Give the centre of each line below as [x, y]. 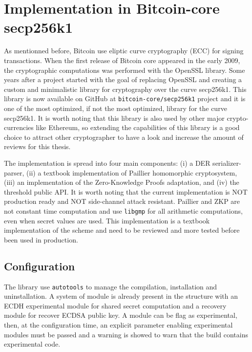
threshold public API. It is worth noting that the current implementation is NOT [126, 191]
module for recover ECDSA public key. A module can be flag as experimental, [121, 315]
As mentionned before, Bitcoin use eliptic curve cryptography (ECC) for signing [124, 51]
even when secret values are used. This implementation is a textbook [107, 220]
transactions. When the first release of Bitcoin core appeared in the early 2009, [122, 60]
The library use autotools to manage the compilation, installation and [111, 286]
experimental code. [32, 344]
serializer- [227, 163]
